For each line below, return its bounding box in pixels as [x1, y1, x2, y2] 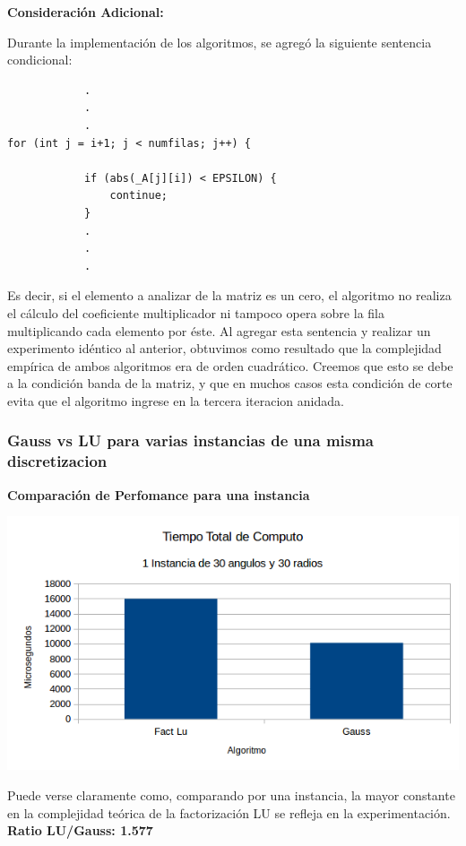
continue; [109, 189, 168, 203]
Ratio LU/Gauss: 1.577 [7, 821, 153, 840]
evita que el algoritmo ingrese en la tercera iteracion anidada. [7, 391, 344, 410]
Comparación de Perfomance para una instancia [7, 485, 310, 504]
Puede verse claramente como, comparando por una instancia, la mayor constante [7, 786, 455, 805]
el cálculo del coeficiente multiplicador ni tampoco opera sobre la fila [7, 303, 384, 322]
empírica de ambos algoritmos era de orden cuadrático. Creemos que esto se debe [7, 356, 453, 375]
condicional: [7, 50, 73, 69]
